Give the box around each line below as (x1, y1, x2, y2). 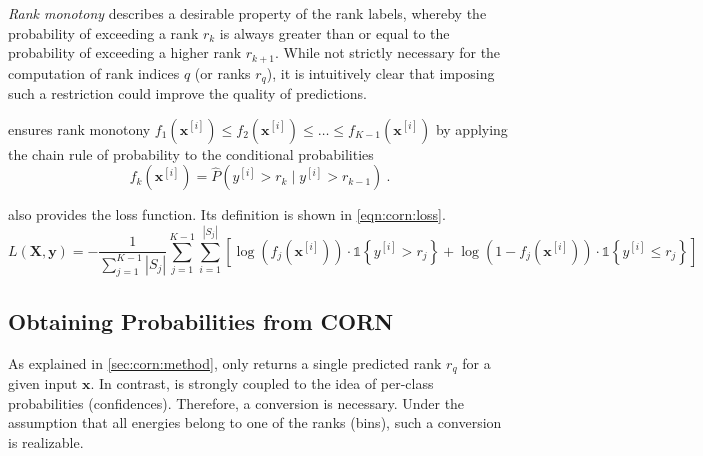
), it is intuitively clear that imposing (266, 62, 495, 83)
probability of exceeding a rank (8, 22, 199, 43)
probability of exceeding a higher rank (8, 42, 242, 63)
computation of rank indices (8, 62, 180, 83)
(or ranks (194, 62, 251, 83)
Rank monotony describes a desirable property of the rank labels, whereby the (8, 3, 487, 23)
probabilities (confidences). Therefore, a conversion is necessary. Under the (8, 392, 465, 413)
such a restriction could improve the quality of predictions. (8, 83, 367, 104)
